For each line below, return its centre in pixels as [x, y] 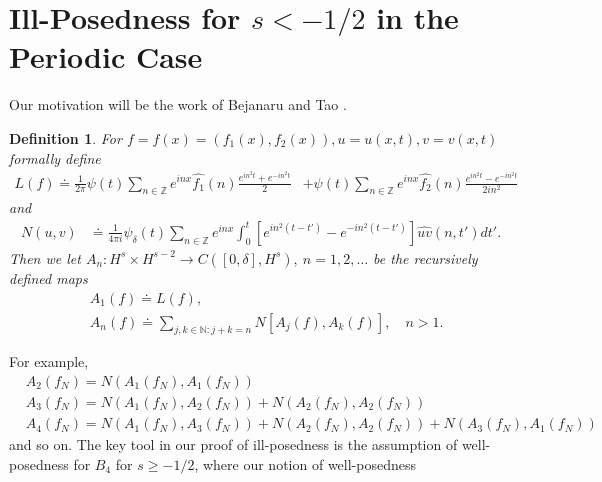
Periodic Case [106, 56]
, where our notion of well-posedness [305, 463]
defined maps [48, 277]
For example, [49, 361]
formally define [55, 157]
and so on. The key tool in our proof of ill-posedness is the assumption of [233, 444]
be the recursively [425, 257]
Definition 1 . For [65, 137]
